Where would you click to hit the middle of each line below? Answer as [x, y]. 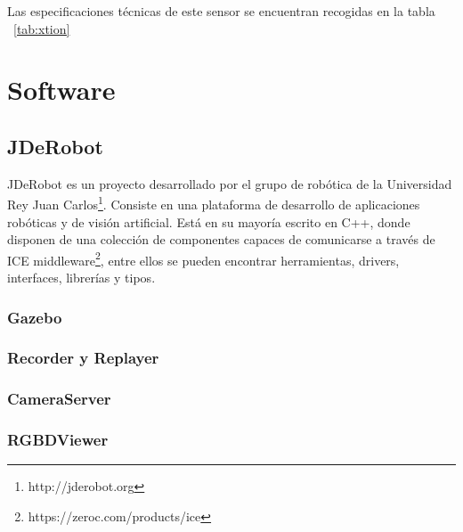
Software [61, 90]
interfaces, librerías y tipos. [81, 278]
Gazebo [35, 317]
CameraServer [59, 399]
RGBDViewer [58, 440]
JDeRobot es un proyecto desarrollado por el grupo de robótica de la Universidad [230, 183]
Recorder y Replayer [83, 358]
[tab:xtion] [42, 28]
